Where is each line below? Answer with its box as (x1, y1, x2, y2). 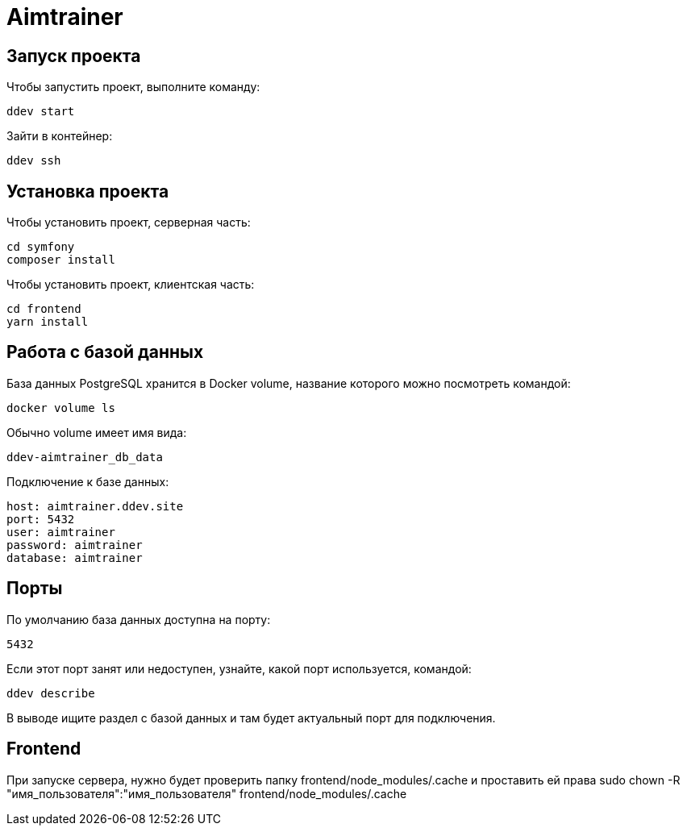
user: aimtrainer (6, 525, 115, 539)
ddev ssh (6, 154, 61, 168)
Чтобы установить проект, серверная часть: (6, 215, 251, 230)
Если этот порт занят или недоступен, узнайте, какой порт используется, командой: (6, 661, 472, 676)
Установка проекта (6, 181, 169, 202)
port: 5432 (6, 512, 75, 526)
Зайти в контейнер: (6, 129, 113, 144)
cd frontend (6, 302, 81, 316)
